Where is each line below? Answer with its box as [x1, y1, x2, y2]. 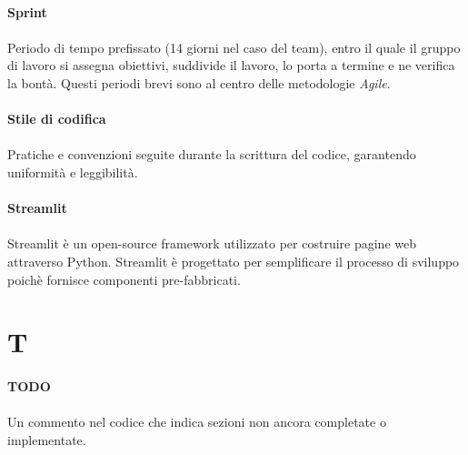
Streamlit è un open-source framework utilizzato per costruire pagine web [7, 234, 416, 253]
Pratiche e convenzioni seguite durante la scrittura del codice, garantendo [7, 145, 416, 164]
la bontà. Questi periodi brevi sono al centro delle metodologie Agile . [7, 73, 391, 92]
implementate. [7, 430, 86, 449]
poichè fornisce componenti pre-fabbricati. [7, 269, 241, 288]
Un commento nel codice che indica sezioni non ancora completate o [7, 412, 386, 431]
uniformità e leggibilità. [7, 162, 138, 181]
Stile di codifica [7, 109, 106, 128]
